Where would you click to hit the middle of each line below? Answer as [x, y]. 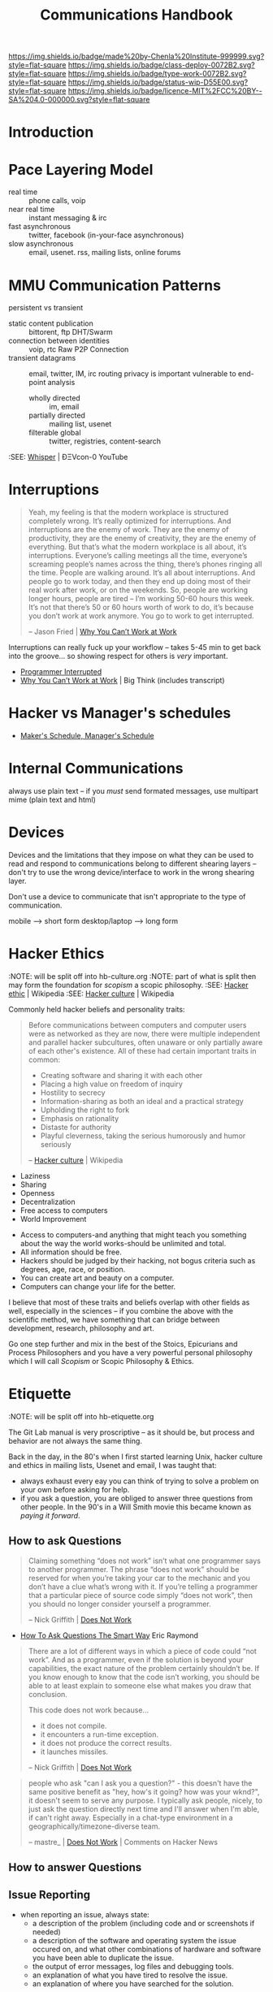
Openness [37, 1193]
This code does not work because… [88, 1710]
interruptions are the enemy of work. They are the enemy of [128, 530]
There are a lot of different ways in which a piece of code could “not [143, 1651]
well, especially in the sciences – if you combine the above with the [121, 1310]
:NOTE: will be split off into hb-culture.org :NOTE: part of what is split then [132, 976]
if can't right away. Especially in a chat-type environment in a [130, 1817]
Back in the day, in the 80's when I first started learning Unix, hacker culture [136, 1457]
